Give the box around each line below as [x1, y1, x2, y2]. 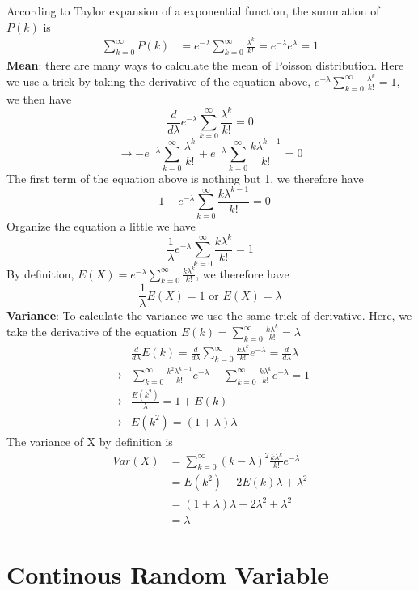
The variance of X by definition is [6, 432, 173, 449]
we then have [6, 90, 72, 107]
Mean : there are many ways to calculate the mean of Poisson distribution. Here [6, 57, 404, 74]
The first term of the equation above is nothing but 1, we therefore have [6, 169, 364, 186]
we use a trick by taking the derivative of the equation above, [6, 72, 311, 89]
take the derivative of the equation [6, 323, 178, 340]
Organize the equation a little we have [6, 217, 196, 234]
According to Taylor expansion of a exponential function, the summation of [6, 2, 380, 19]
